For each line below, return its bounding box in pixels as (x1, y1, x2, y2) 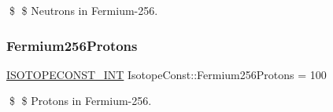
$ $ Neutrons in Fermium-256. (9, 2, 158, 18)
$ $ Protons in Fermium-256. (9, 92, 152, 109)
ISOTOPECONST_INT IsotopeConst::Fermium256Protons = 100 (6, 66, 327, 82)
